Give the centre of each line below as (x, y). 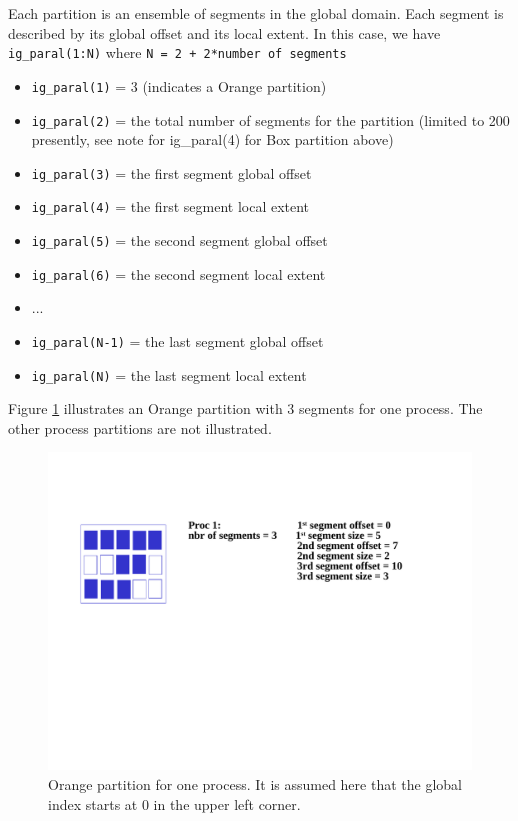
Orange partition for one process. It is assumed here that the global (255, 784)
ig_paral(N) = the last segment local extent (169, 374)
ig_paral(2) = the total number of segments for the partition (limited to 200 (270, 119)
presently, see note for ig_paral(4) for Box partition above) (212, 139)
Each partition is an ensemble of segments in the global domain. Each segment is (256, 13)
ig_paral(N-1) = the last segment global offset (177, 340)
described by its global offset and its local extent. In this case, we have (224, 32)
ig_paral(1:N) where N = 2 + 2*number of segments (177, 52)
